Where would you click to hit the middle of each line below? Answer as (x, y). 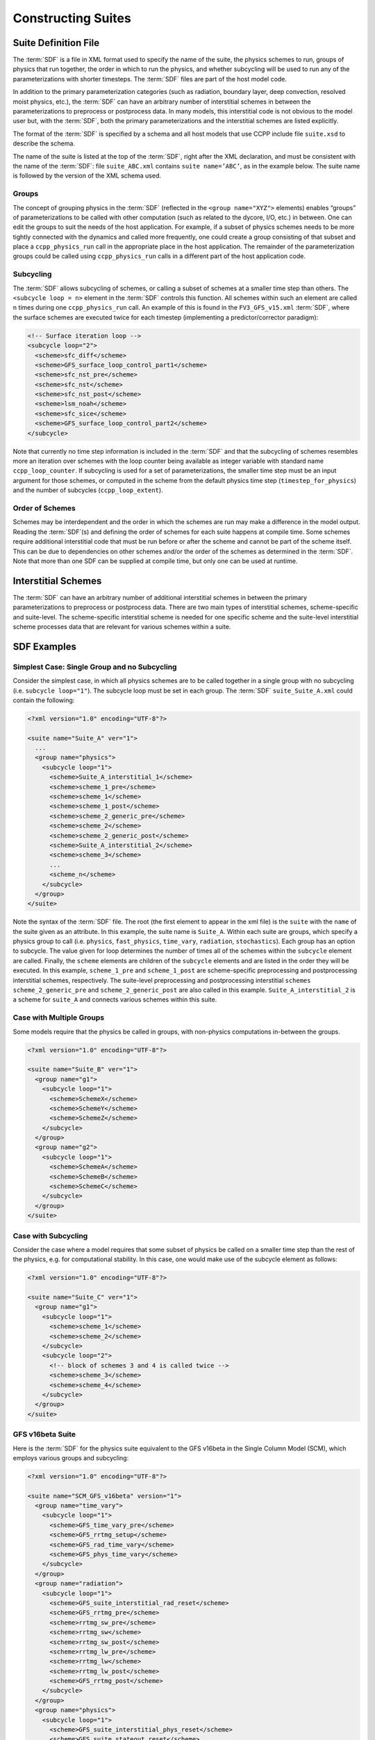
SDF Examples (44, 646)
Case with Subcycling (50, 1235)
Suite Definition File (56, 43)
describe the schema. (44, 143)
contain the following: (44, 700)
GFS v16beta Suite (44, 1434)
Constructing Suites (72, 18)
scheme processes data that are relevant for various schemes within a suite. (122, 626)
